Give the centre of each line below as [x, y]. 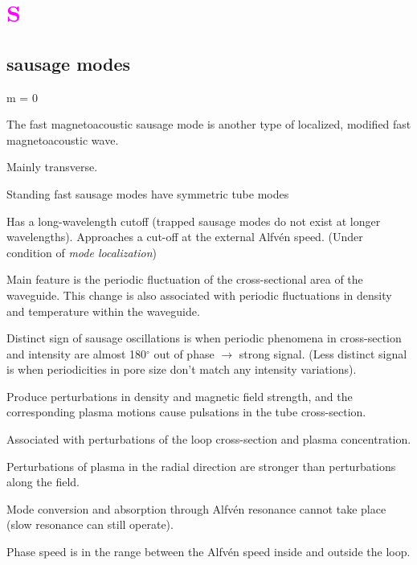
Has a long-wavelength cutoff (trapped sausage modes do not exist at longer [194, 221]
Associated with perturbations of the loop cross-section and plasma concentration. [209, 439]
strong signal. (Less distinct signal [323, 353]
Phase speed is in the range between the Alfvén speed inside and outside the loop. [208, 552]
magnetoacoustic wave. [63, 139]
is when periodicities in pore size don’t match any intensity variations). [182, 369]
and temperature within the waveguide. [103, 311]
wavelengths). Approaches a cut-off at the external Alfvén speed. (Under [185, 237]
